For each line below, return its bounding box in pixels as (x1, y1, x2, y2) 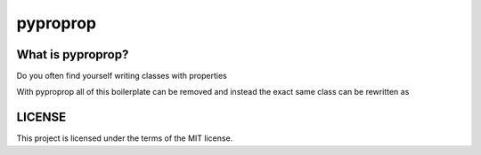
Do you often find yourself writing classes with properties (16, 71, 227, 81)
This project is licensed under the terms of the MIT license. (16, 133, 233, 143)
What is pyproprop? (16, 47, 129, 62)
